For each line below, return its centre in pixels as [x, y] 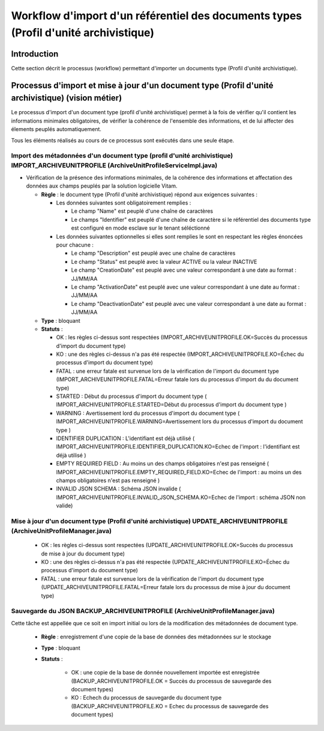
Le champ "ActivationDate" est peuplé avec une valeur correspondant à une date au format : [185, 287]
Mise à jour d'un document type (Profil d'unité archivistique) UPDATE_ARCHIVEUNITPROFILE [149, 521]
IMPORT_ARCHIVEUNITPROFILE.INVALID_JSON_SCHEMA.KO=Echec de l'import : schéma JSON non [181, 497]
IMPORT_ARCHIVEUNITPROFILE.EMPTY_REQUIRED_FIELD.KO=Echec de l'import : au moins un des [179, 472]
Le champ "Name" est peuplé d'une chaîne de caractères [142, 211]
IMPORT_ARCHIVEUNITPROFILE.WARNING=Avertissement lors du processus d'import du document [179, 421]
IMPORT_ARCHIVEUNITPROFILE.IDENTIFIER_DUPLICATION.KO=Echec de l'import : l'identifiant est [178, 447]
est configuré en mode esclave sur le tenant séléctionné [140, 228]
